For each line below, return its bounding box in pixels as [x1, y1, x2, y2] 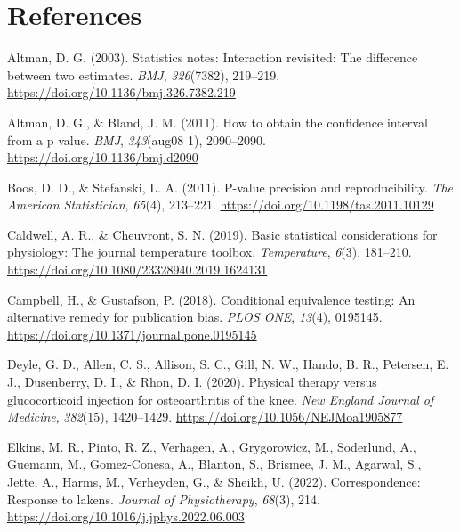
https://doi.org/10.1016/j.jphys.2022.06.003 [7, 507, 245, 526]
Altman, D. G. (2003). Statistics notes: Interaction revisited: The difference [7, 48, 418, 67]
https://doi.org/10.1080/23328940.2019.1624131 [7, 260, 268, 279]
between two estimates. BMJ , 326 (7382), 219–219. [7, 65, 280, 84]
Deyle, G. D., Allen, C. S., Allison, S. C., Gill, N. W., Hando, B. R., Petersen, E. [7, 355, 449, 373]
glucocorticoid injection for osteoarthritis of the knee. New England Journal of [7, 389, 434, 408]
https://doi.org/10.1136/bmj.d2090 [7, 148, 198, 167]
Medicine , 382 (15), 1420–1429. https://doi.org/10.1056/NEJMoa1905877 [7, 407, 403, 426]
